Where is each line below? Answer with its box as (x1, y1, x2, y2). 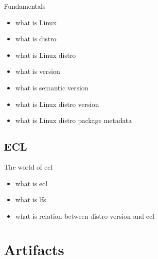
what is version (15, 66, 60, 76)
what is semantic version (15, 82, 88, 92)
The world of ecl (4, 161, 53, 172)
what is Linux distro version (15, 99, 99, 109)
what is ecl (15, 178, 48, 188)
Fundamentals (4, 1, 46, 11)
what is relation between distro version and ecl (15, 210, 155, 221)
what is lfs (15, 194, 46, 205)
